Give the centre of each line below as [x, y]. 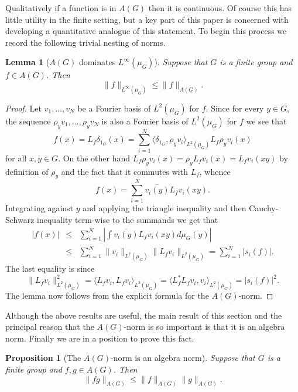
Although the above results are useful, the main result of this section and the [144, 315]
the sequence [28, 121]
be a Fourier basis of [114, 108]
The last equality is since [50, 268]
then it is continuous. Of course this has [220, 8]
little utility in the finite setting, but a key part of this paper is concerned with [147, 19]
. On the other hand [94, 158]
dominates [97, 62]
